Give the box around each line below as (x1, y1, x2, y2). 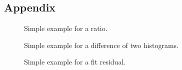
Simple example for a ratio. (24, 23, 107, 33)
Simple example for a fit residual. (24, 56, 126, 67)
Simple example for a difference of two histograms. (24, 39, 179, 50)
